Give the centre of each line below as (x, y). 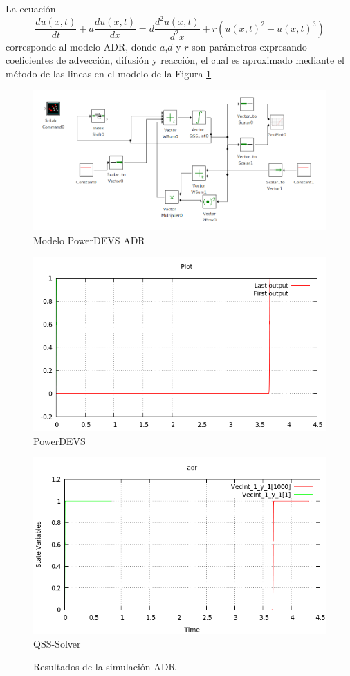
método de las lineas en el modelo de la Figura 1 (109, 73)
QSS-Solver (57, 643)
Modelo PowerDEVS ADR (89, 240)
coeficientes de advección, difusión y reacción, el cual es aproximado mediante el (175, 60)
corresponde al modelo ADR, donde (81, 46)
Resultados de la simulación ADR (104, 667)
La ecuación (31, 8)
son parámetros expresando (249, 46)
